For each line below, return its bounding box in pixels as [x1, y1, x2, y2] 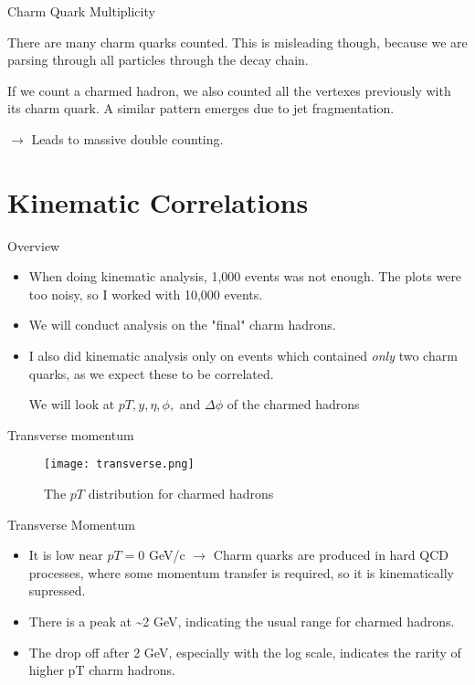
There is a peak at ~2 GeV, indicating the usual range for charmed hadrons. [28, 612, 455, 631]
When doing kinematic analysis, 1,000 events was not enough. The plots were [28, 267, 462, 286]
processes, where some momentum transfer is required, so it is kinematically [28, 563, 454, 582]
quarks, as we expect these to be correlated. [28, 364, 274, 383]
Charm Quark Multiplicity [7, 2, 155, 20]
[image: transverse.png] [44, 458, 195, 471]
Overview [7, 236, 60, 255]
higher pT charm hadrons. [28, 660, 175, 680]
